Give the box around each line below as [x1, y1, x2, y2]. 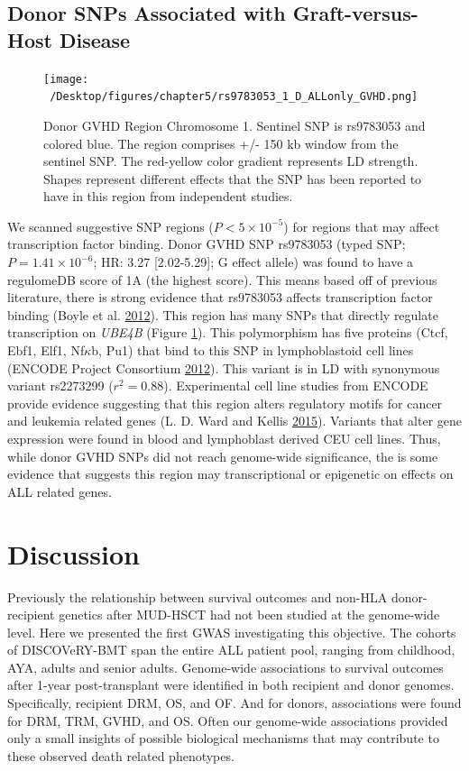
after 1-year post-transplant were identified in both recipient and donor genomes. [7, 675, 455, 694]
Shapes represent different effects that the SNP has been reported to [43, 169, 422, 188]
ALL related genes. [7, 482, 112, 500]
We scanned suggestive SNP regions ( [7, 216, 214, 235]
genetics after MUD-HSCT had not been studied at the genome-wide [59, 605, 440, 624]
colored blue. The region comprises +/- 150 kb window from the [43, 133, 399, 152]
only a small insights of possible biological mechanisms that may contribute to [7, 729, 439, 748]
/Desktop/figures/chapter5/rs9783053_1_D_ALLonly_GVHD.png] [50, 90, 418, 104]
